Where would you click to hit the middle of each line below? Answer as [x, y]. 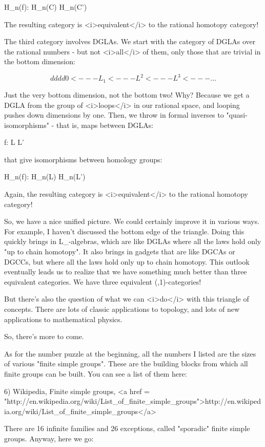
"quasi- [237, 115]
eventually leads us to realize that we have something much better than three [126, 272]
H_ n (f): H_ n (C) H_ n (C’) [46, 7]
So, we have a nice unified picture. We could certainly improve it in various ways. [132, 221]
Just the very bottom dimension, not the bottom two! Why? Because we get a [127, 94]
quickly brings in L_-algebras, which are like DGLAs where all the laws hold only [133, 241]
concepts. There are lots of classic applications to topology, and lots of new [122, 309]
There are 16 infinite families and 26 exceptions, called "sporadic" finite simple [127, 428]
